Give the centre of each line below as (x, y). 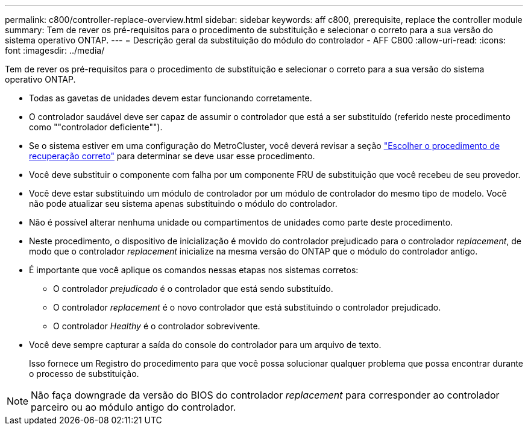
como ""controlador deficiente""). (96, 127)
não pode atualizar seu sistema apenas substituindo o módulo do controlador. (183, 204)
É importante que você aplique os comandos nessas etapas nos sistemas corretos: (194, 270)
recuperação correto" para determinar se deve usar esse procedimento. (172, 156)
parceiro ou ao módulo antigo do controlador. (134, 407)
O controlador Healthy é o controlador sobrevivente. (157, 326)
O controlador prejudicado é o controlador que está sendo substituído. (193, 289)
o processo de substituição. (84, 374)
